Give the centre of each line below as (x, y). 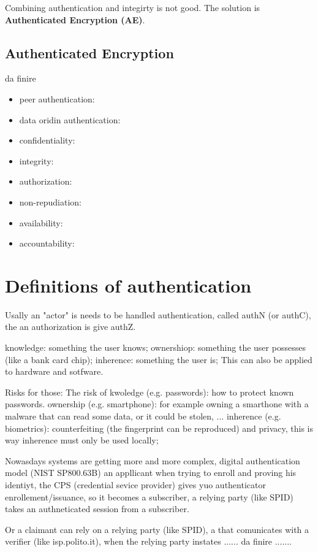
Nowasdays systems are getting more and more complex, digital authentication (153, 460)
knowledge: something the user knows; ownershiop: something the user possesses (155, 347)
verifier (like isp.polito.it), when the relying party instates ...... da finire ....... (148, 541)
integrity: (36, 160)
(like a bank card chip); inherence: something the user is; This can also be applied (159, 359)
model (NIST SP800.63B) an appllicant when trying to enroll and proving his (151, 473)
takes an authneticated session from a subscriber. (97, 509)
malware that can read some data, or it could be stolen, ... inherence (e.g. (143, 416)
